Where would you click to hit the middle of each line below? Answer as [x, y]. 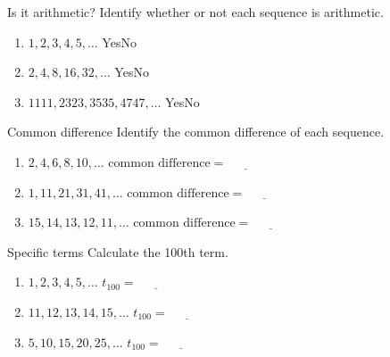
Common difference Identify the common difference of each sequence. [196, 132]
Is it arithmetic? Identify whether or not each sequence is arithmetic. [195, 12]
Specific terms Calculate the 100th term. [118, 251]
